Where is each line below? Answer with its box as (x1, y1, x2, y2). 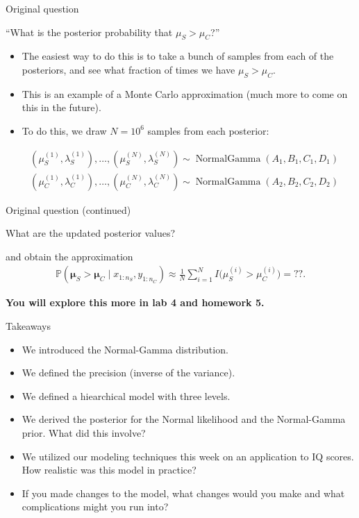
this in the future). (22, 100, 101, 115)
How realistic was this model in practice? (22, 462, 197, 477)
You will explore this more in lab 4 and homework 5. (6, 295, 265, 310)
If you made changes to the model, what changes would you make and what (22, 485, 345, 500)
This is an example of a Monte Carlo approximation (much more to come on (22, 86, 348, 101)
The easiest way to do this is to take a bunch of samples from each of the (22, 49, 334, 63)
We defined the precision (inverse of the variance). (22, 365, 235, 380)
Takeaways (6, 319, 51, 333)
